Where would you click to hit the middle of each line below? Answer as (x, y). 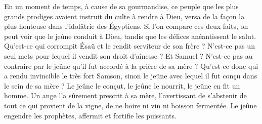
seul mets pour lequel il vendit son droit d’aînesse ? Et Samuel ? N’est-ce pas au (128, 55)
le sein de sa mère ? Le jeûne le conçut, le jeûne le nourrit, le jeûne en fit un (122, 85)
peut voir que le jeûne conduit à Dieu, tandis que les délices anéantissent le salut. (130, 36)
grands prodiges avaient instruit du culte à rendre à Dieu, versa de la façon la (124, 16)
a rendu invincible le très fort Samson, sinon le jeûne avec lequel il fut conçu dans (131, 76)
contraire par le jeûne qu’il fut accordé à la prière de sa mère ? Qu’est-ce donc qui (131, 66)
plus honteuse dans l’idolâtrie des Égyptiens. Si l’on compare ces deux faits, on (126, 26)
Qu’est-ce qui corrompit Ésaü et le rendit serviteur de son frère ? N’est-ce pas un (129, 46)
